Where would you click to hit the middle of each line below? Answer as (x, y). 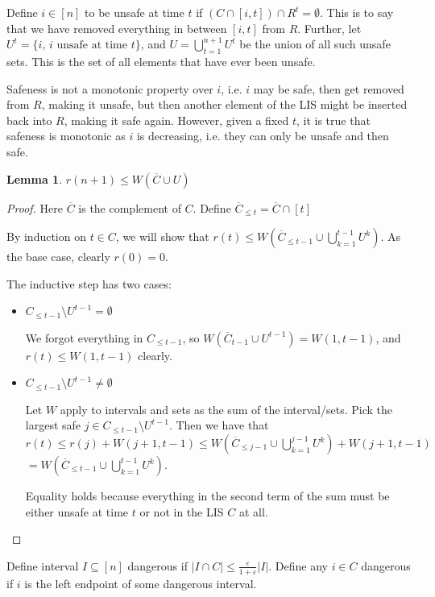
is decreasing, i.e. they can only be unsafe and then (263, 136)
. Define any (298, 565)
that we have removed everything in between (117, 28)
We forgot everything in (84, 337)
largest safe (53, 425)
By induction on (46, 236)
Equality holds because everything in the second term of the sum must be (207, 496)
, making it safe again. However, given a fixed (176, 120)
